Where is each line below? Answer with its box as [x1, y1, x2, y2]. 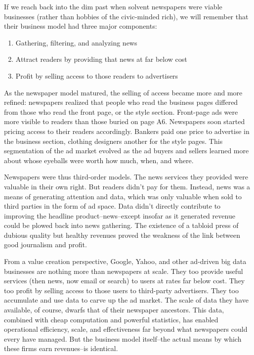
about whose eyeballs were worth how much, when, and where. [4, 155, 194, 165]
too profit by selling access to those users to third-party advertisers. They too [4, 285, 239, 295]
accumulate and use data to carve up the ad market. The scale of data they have [4, 295, 249, 305]
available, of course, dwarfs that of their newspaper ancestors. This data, [4, 305, 224, 315]
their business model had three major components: [4, 21, 157, 31]
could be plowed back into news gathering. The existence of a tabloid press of [4, 220, 239, 230]
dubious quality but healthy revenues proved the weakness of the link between [4, 229, 240, 240]
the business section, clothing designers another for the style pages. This [4, 135, 223, 146]
